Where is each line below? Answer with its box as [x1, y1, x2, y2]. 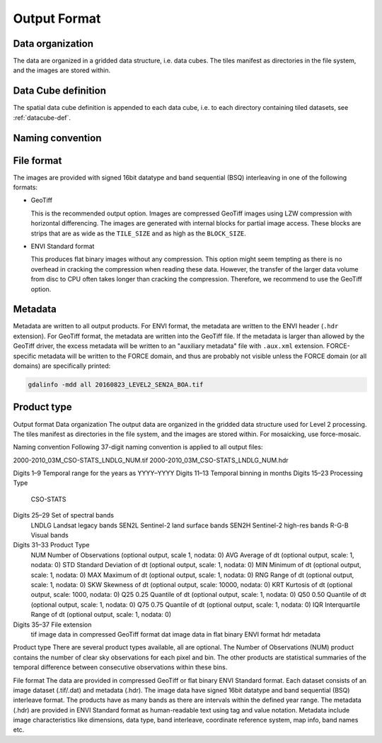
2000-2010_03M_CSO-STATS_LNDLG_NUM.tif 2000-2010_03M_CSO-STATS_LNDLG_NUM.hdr [13, 456, 289, 464]
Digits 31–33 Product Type [13, 541, 90, 549]
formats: [13, 183, 38, 191]
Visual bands [30, 531, 69, 540]
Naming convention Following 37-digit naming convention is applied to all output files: [13, 443, 263, 452]
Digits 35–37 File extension [13, 620, 92, 629]
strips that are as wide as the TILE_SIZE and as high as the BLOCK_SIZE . [30, 229, 247, 238]
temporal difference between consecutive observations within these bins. [13, 663, 228, 671]
